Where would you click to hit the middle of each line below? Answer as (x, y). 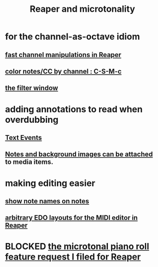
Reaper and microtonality (82, 9)
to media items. (29, 162)
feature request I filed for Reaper (73, 257)
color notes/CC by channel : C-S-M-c (63, 71)
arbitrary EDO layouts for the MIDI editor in (71, 218)
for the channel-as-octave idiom (73, 37)
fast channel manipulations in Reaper (63, 55)
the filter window (32, 88)
